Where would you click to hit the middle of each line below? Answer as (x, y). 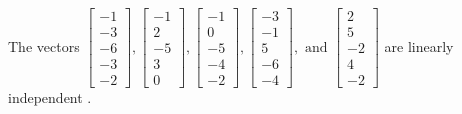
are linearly (419, 45)
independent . (50, 97)
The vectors (44, 45)
